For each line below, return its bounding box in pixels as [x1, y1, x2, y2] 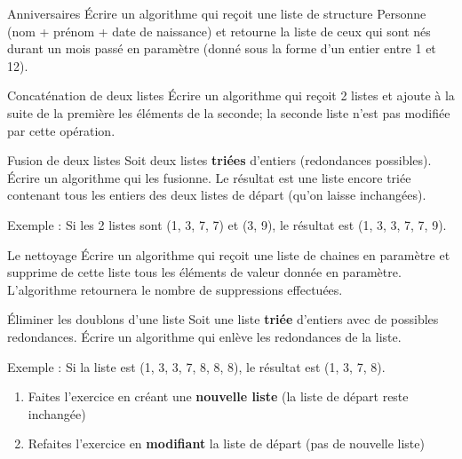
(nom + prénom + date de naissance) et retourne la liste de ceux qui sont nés [7, 21, 431, 40]
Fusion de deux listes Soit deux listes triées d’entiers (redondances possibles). [7, 151, 432, 170]
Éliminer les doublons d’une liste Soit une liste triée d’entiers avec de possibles [7, 310, 439, 328]
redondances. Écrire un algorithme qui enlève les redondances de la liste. [7, 327, 402, 345]
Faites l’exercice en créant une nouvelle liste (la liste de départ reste [28, 387, 409, 406]
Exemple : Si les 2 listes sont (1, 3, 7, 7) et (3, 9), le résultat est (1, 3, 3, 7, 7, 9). [7, 215, 447, 233]
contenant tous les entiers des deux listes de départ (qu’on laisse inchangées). [7, 186, 426, 204]
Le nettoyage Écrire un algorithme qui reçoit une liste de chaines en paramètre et [7, 245, 450, 264]
